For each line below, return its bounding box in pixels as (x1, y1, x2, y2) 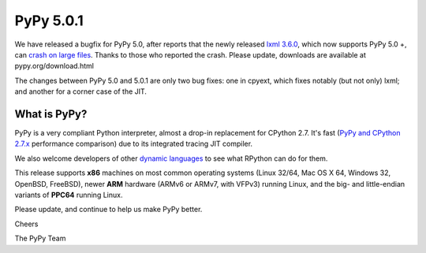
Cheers (14, 219, 39, 229)
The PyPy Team (14, 233, 66, 244)
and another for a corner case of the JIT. (14, 87, 148, 96)
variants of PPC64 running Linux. (14, 190, 123, 199)
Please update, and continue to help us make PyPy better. (14, 205, 203, 214)
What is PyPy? (14, 107, 88, 121)
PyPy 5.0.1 (14, 12, 84, 29)
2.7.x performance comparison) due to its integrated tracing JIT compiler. (14, 139, 252, 149)
